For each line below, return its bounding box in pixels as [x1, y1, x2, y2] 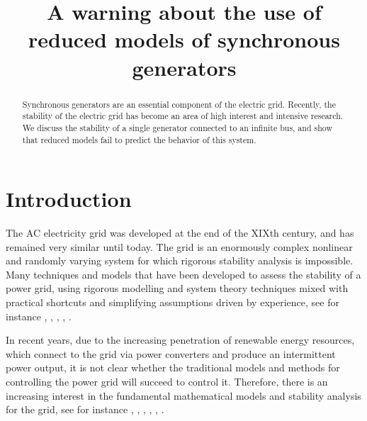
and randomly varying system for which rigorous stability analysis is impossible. [6, 253, 354, 268]
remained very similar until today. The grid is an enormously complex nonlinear [6, 239, 353, 254]
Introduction [6, 184, 132, 213]
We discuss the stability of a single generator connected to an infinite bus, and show [22, 121, 332, 133]
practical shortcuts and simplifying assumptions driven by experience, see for [6, 295, 339, 310]
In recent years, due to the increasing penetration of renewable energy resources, [6, 332, 355, 347]
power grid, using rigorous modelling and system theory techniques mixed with [6, 281, 349, 296]
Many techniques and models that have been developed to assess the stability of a [6, 266, 361, 281]
